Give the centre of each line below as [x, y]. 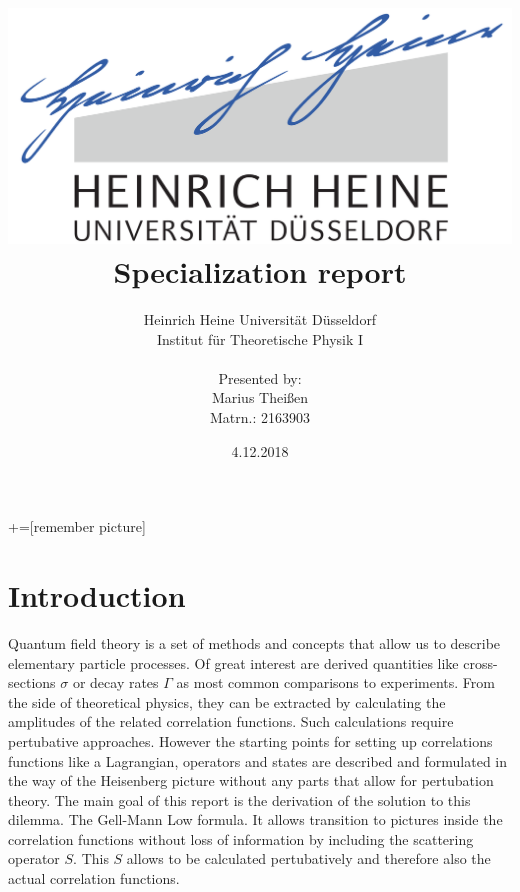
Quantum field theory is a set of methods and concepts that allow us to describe [254, 642]
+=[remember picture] [77, 526]
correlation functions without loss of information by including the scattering [241, 838]
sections [32, 682]
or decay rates [115, 682]
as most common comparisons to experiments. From [335, 682]
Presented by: [260, 377]
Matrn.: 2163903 [259, 417]
